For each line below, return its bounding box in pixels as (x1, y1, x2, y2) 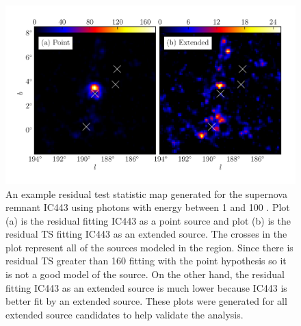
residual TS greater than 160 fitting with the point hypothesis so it (5, 253, 287, 268)
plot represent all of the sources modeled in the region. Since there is (5, 240, 293, 254)
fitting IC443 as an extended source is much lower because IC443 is (5, 280, 287, 294)
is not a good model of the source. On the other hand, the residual (5, 267, 285, 281)
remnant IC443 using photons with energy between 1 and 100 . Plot (5, 200, 290, 214)
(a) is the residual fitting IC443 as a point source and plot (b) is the (5, 213, 291, 227)
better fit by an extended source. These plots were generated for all (5, 294, 287, 308)
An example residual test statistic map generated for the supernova (5, 186, 287, 201)
